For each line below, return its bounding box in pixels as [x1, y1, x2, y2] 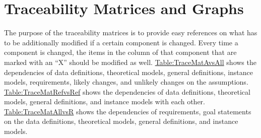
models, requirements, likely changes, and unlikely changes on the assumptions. [4, 77, 248, 87]
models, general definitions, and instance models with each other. [4, 96, 205, 107]
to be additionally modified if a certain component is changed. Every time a [4, 37, 238, 47]
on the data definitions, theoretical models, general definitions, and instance [4, 116, 238, 126]
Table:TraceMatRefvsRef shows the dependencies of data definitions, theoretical [4, 86, 250, 97]
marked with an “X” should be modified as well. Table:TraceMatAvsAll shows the [4, 56, 256, 67]
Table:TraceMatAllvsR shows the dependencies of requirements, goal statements [4, 106, 251, 116]
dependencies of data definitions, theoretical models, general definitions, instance [4, 66, 253, 77]
